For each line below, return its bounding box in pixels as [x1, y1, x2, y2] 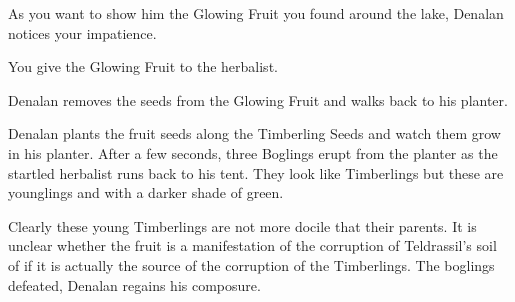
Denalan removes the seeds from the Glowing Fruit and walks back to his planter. [8, 89, 508, 110]
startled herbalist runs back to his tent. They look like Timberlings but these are [8, 162, 504, 183]
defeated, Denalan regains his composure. [8, 274, 261, 295]
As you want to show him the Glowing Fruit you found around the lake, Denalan [8, 3, 504, 23]
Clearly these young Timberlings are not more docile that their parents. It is [8, 215, 477, 236]
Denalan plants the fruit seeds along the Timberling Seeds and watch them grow [8, 123, 501, 144]
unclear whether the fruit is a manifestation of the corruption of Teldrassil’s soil [8, 235, 497, 256]
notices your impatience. [8, 22, 157, 43]
